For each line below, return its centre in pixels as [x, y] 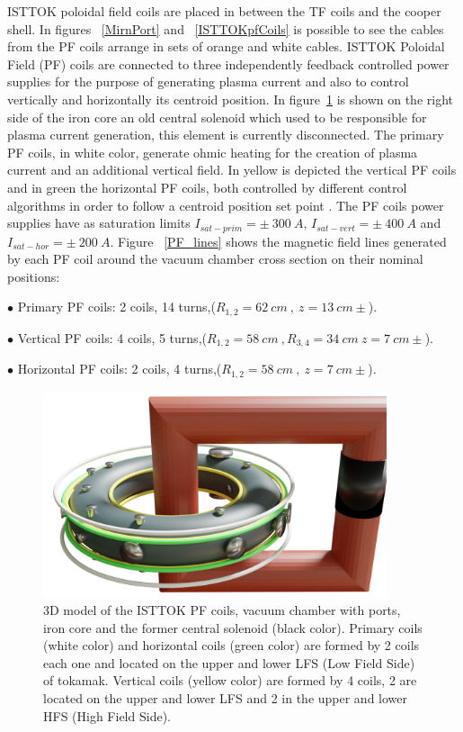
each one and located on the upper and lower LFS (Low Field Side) [229, 662]
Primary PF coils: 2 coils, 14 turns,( [116, 307]
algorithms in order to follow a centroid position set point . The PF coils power [226, 205]
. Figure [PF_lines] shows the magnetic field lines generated [278, 241]
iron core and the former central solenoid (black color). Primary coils [233, 627]
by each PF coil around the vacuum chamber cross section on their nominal [215, 259]
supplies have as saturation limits [99, 223]
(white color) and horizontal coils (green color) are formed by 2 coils [231, 645]
